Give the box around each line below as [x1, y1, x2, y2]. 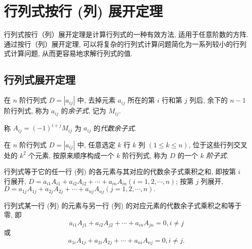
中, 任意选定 [77, 139, 116, 149]
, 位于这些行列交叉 [188, 139, 248, 149]
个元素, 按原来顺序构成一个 [28, 150, 114, 160]
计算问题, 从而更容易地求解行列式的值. [10, 48, 133, 58]
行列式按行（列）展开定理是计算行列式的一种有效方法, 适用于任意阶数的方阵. [4, 29, 249, 39]
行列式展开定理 [4, 72, 75, 87]
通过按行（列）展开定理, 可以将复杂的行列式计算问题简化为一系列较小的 [4, 38, 233, 49]
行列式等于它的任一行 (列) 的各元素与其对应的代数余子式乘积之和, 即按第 [4, 166, 236, 177]
